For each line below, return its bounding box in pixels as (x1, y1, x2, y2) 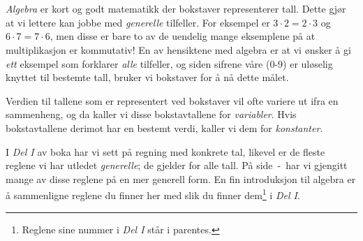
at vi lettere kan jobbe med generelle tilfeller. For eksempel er (6, 15, 270, 29)
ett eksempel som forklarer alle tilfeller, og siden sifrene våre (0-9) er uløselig (6, 56, 333, 71)
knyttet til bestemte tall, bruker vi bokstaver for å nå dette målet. (6, 70, 289, 85)
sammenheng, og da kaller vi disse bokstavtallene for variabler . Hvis (6, 107, 297, 122)
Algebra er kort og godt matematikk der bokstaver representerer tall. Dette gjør (6, 1, 346, 16)
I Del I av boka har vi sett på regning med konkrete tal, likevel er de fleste (6, 144, 325, 159)
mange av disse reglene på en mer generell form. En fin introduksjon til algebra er (6, 171, 356, 186)
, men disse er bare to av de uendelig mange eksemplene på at (50, 29, 316, 43)
